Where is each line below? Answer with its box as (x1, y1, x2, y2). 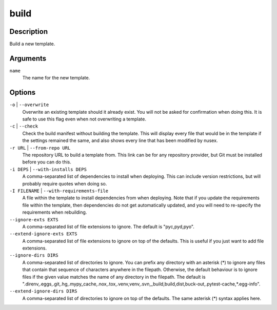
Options (9, 88, 36, 97)
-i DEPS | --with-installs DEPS (9, 166, 87, 172)
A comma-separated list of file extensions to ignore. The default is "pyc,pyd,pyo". (22, 223, 194, 230)
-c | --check (9, 123, 38, 129)
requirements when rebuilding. (22, 209, 87, 215)
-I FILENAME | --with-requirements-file (9, 188, 109, 194)
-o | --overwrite (9, 101, 49, 108)
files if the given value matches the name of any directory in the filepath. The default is (22, 274, 206, 280)
